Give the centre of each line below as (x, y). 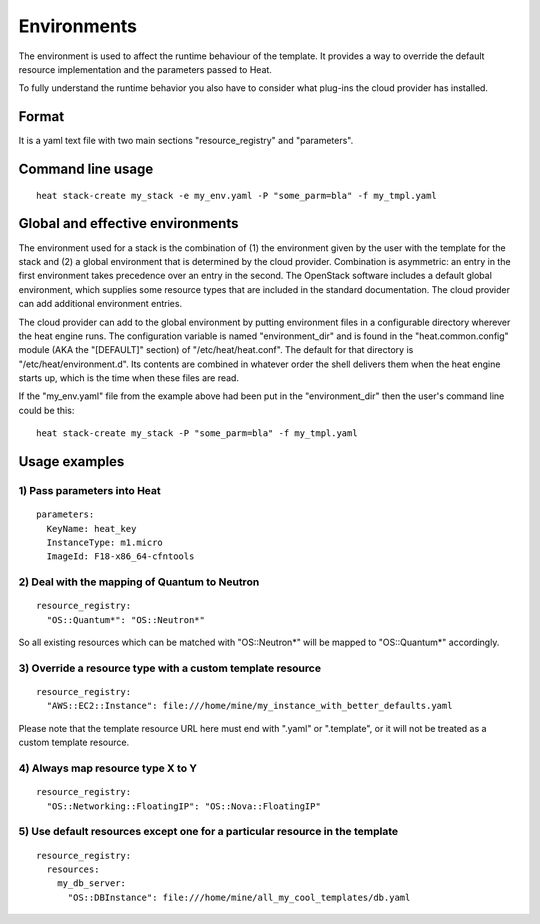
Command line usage (86, 169)
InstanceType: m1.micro (105, 542)
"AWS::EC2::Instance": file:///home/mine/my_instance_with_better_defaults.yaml (249, 706)
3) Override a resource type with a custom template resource (170, 668)
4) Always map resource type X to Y (108, 768)
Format (41, 116)
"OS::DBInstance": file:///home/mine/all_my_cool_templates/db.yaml (239, 897)
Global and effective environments (128, 223)
